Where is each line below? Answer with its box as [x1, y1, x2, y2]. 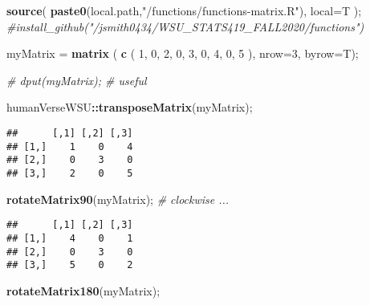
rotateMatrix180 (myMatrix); [6, 282, 161, 299]
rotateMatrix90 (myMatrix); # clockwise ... [6, 190, 230, 207]
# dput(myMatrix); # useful [6, 71, 147, 88]
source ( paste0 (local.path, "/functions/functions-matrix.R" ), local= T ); [6, 2, 362, 18]
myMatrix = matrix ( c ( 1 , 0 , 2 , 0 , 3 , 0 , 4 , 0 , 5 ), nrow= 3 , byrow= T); [6, 45, 359, 62]
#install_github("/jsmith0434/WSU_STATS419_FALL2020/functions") [6, 18, 364, 35]
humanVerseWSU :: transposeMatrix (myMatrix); [6, 99, 253, 116]
